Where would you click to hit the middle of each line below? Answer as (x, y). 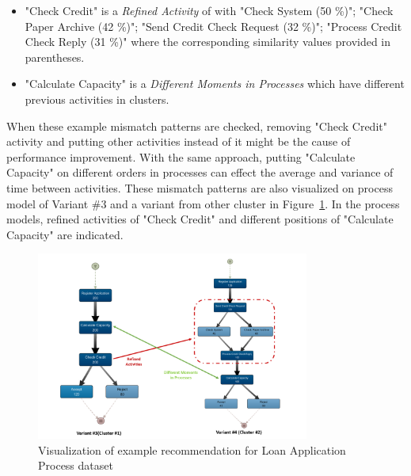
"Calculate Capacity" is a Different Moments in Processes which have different (215, 84)
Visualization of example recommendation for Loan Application (192, 449)
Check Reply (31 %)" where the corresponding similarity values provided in (208, 42)
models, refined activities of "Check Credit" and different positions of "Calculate (200, 219)
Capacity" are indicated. (65, 234)
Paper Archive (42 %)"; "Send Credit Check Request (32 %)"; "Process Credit (213, 26)
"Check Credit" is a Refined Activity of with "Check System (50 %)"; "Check (209, 10)
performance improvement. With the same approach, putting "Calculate (181, 156)
